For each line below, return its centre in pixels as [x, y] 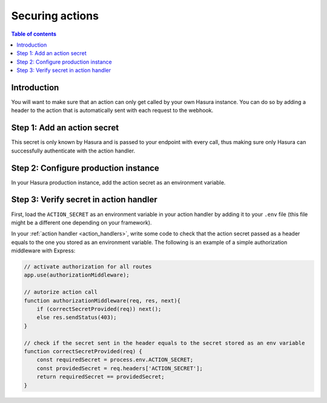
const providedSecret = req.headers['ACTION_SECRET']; [120, 368]
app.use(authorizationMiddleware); [77, 275]
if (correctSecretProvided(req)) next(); [99, 309]
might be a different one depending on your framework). [81, 222]
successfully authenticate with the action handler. [73, 151]
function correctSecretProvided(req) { [83, 351]
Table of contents [34, 34]
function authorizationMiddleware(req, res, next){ [102, 300]
